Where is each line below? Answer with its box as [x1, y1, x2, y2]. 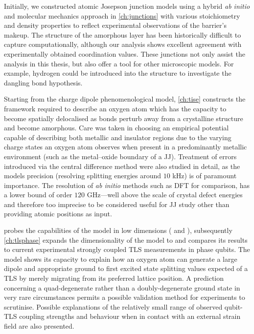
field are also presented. [4, 321, 74, 331]
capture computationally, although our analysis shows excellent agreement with [4, 39, 242, 49]
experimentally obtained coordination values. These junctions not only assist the [4, 48, 245, 59]
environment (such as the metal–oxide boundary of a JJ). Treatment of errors [4, 151, 237, 161]
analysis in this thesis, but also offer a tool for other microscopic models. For [4, 58, 234, 68]
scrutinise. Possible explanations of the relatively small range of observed [4, 301, 223, 312]
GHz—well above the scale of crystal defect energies [87, 189, 243, 200]
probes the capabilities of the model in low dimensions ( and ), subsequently [4, 225, 232, 235]
